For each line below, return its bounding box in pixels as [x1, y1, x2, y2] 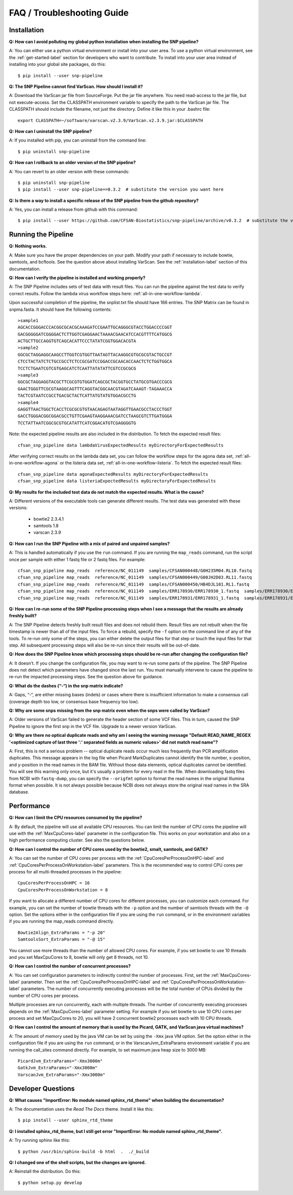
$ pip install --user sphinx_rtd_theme [18, 1117, 113, 1123]
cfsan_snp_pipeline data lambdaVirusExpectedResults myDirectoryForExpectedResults [18, 442, 224, 448]
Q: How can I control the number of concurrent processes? [9, 963, 131, 969]
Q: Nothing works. [9, 243, 47, 249]
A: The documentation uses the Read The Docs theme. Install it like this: [9, 1106, 154, 1112]
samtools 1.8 [33, 523, 59, 529]
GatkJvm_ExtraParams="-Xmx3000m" [18, 1065, 98, 1071]
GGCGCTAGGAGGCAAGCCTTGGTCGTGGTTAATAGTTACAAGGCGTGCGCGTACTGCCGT [18, 352, 172, 357]
